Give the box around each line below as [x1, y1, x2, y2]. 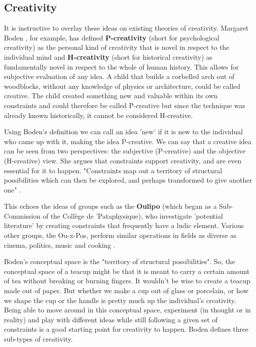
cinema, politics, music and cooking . [4, 239, 115, 250]
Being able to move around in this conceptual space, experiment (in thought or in [4, 305, 251, 315]
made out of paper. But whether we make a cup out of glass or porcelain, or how [4, 285, 249, 296]
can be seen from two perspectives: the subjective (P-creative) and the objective [4, 146, 246, 156]
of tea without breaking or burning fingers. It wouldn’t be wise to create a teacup [4, 275, 251, 286]
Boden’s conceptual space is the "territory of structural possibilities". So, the [4, 256, 235, 267]
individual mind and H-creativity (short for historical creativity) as [4, 51, 213, 62]
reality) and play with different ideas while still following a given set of [4, 314, 218, 324]
